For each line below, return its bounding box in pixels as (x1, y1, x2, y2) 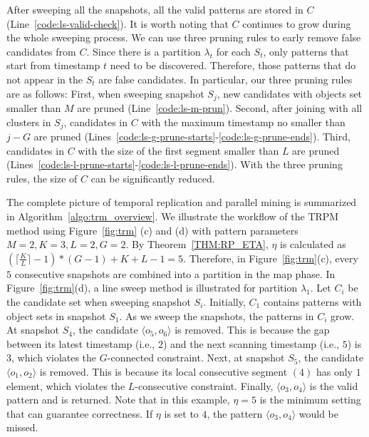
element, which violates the (6, 378, 125, 393)
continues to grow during (242, 16, 351, 31)
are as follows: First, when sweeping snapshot (6, 86, 204, 101)
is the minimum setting (259, 392, 361, 407)
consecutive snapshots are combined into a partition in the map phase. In (14, 266, 336, 281)
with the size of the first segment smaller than (78, 143, 279, 158)
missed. (6, 420, 38, 435)
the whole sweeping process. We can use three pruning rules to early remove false (6, 30, 361, 45)
